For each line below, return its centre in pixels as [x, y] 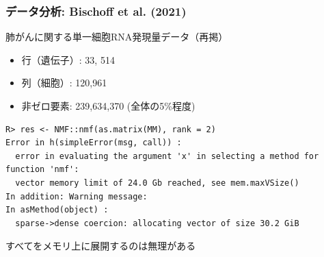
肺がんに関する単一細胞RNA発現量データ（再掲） [117, 37]
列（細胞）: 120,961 [64, 83]
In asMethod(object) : [57, 210]
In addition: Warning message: [77, 196]
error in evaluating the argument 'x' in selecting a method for [167, 156]
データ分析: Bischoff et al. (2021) [96, 11]
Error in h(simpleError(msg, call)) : [94, 143]
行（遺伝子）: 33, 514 [68, 59]
